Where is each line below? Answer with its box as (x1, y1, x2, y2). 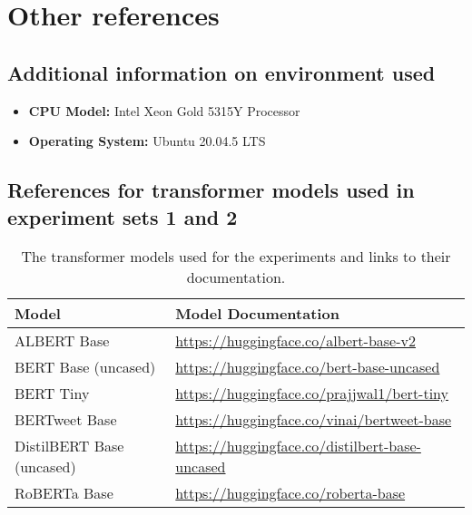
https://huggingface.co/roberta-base (175, 482, 406, 504)
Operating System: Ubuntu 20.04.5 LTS (28, 131, 266, 151)
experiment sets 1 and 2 (7, 202, 238, 230)
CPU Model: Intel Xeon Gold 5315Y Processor (28, 101, 300, 120)
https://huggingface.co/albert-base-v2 (175, 330, 417, 352)
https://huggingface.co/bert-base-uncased (175, 356, 440, 378)
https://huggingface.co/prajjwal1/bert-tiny (175, 383, 449, 404)
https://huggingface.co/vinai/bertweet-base (175, 409, 452, 431)
